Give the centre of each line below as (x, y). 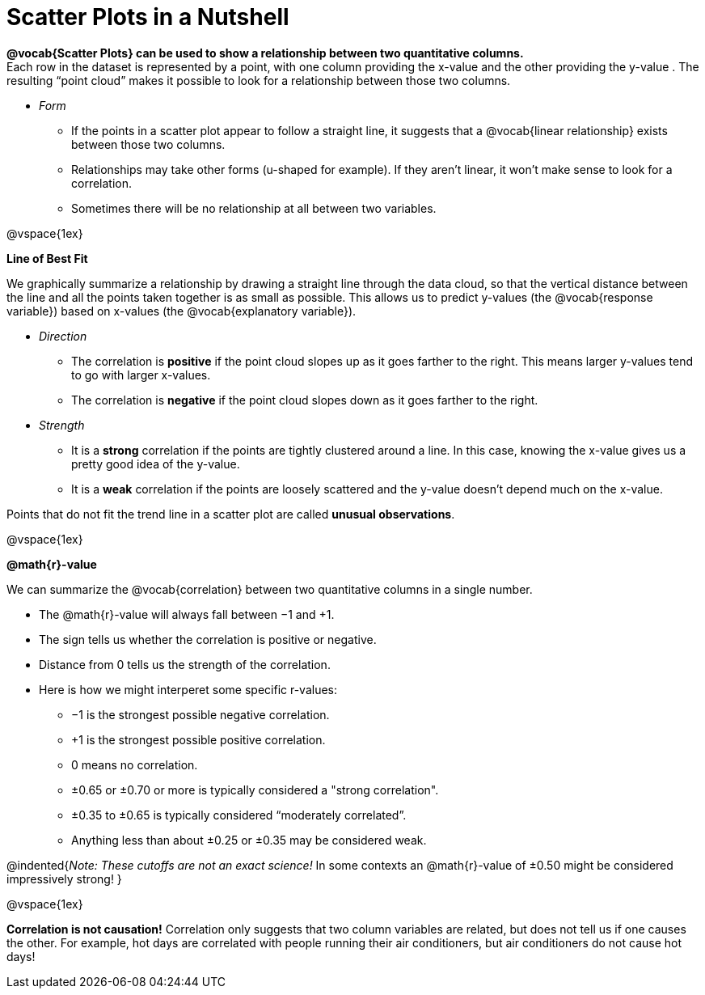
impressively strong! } (64, 879)
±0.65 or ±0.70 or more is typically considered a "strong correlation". (255, 790)
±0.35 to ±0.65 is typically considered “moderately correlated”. (239, 815)
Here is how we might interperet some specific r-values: (188, 689)
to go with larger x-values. (141, 375)
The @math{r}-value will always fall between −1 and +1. (187, 614)
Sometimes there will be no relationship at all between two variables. (254, 208)
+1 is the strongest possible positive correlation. (198, 739)
